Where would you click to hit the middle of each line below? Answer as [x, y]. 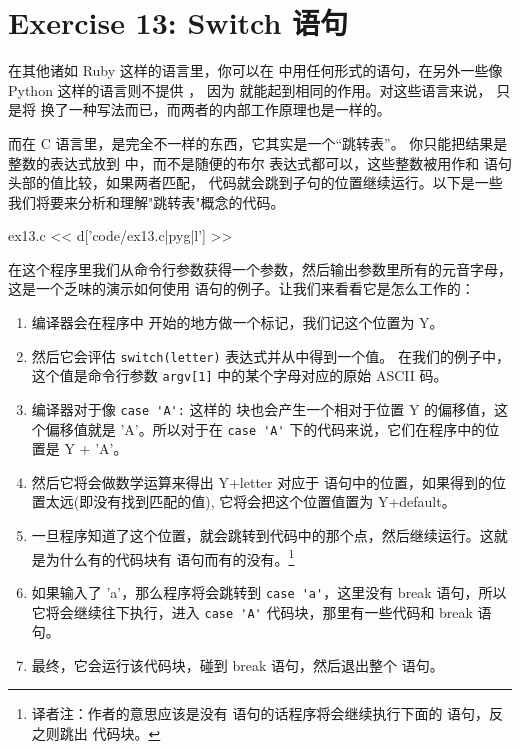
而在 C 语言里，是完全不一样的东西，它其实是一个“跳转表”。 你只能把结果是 [258, 142]
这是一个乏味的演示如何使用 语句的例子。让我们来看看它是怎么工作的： [241, 288]
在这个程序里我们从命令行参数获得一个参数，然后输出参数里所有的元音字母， [260, 268]
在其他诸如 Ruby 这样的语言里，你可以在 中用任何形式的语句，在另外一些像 [255, 70]
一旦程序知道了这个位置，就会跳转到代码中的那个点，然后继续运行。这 [262, 535]
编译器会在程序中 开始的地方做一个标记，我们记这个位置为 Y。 [237, 322]
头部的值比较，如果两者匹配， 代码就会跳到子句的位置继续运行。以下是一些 [255, 182]
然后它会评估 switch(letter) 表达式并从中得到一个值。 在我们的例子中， [271, 355]
